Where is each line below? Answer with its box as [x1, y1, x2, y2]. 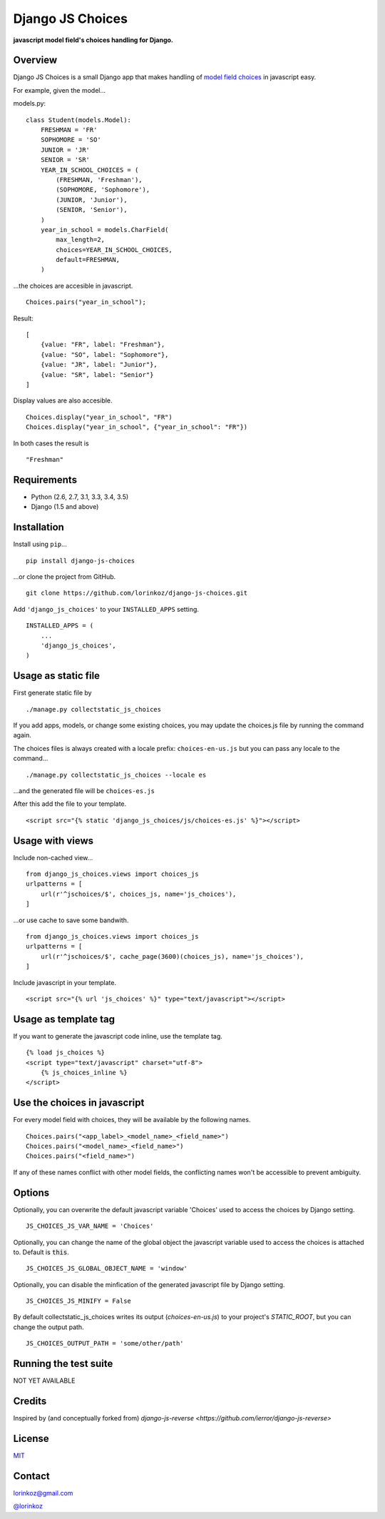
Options [13, 1186, 50, 1198]
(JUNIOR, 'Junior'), [56, 196, 128, 203]
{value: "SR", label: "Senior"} [40, 370, 154, 378]
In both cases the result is [13, 439, 89, 448]
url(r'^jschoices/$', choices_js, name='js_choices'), [40, 889, 237, 898]
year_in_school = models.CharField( [40, 226, 169, 233]
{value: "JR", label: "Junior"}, [40, 360, 158, 369]
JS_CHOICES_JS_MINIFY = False [26, 1297, 132, 1306]
